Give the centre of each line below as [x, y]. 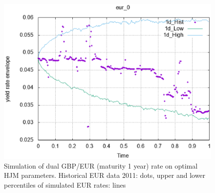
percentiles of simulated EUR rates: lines [65, 184]
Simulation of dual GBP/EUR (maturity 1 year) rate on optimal [101, 165]
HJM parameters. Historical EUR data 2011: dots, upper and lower [105, 175]
